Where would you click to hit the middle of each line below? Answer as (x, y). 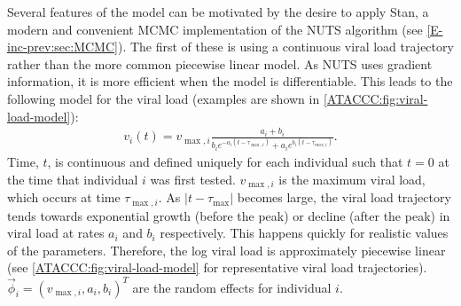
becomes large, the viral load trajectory (344, 197)
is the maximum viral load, (352, 179)
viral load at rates (56, 233)
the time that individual (73, 179)
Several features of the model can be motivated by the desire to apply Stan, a (218, 12)
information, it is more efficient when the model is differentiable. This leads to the (230, 81)
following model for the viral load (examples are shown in (164, 98)
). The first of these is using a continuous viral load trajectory (285, 47)
